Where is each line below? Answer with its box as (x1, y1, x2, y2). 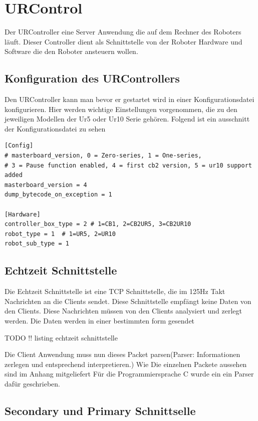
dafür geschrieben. (5, 378, 61, 388)
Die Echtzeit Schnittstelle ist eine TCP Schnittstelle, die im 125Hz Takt (5, 286, 225, 296)
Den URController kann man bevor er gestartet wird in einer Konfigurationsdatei (5, 94, 254, 104)
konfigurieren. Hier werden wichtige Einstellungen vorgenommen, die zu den (5, 103, 237, 114)
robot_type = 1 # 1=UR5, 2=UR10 (5, 230, 116, 237)
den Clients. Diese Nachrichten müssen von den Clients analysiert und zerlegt (5, 305, 242, 316)
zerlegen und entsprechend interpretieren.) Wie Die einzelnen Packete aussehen (5, 358, 247, 369)
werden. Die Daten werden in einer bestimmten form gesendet (5, 315, 195, 325)
